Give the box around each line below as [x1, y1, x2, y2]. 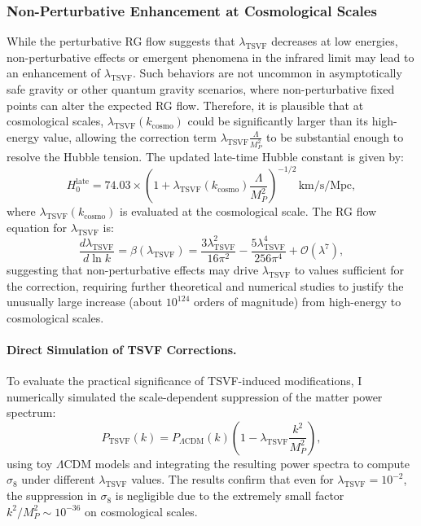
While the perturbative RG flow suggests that [7, 33, 235, 50]
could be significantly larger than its [187, 112, 368, 129]
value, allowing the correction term [42, 128, 217, 145]
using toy [7, 454, 53, 471]
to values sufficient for [294, 261, 405, 278]
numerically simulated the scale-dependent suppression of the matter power [7, 388, 383, 405]
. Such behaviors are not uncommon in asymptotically [133, 64, 402, 81]
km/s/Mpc [298, 180, 353, 192]
